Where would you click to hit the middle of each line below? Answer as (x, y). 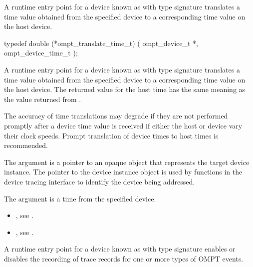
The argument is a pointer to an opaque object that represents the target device (127, 162)
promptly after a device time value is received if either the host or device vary (123, 125)
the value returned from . (43, 99)
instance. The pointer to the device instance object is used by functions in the (123, 172)
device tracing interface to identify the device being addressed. (100, 181)
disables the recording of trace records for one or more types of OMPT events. (124, 258)
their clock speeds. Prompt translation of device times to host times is (111, 135)
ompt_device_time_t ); (41, 53)
